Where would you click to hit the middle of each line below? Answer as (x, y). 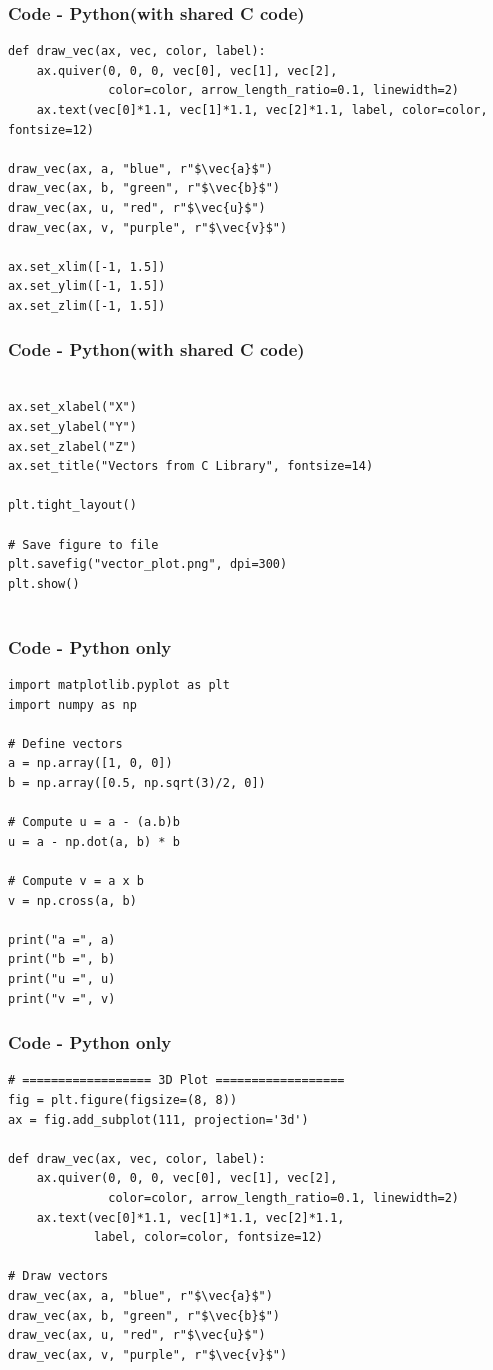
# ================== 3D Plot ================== (176, 1080)
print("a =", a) (62, 939)
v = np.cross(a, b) (72, 900)
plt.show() (44, 583)
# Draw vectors (58, 1276)
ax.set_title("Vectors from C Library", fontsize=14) (191, 466)
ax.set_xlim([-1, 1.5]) (87, 266)
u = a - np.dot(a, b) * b (94, 841)
